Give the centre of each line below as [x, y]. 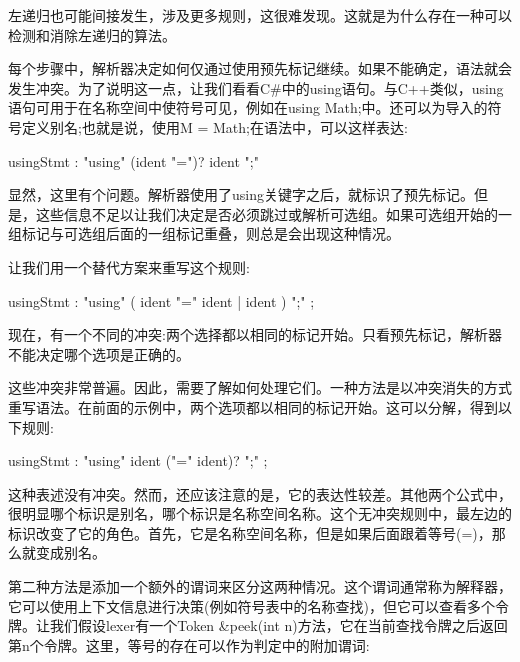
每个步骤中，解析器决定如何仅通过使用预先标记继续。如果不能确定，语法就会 [260, 68]
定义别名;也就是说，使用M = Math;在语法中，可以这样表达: [214, 126]
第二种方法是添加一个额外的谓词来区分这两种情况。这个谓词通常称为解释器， [260, 586]
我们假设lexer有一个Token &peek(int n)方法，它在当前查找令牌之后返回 [278, 625]
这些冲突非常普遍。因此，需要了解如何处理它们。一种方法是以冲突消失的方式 [260, 387]
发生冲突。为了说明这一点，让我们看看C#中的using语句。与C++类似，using [256, 87]
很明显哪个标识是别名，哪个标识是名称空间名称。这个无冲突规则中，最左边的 [260, 513]
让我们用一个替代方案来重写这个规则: [129, 266]
